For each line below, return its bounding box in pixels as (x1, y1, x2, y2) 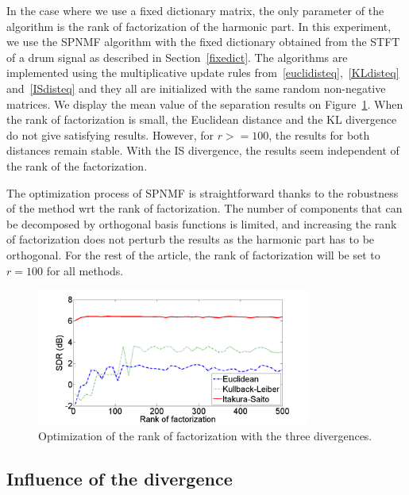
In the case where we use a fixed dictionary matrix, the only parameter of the (6, 2, 384, 18)
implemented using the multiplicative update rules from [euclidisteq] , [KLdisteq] (6, 64, 399, 81)
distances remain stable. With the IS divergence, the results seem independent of (6, 142, 399, 159)
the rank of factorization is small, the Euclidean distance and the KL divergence (6, 111, 397, 128)
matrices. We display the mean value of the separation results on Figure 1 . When (6, 95, 403, 112)
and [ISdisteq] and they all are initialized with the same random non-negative (6, 79, 386, 96)
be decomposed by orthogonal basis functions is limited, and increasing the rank (6, 215, 397, 232)
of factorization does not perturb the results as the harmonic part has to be (6, 231, 375, 247)
